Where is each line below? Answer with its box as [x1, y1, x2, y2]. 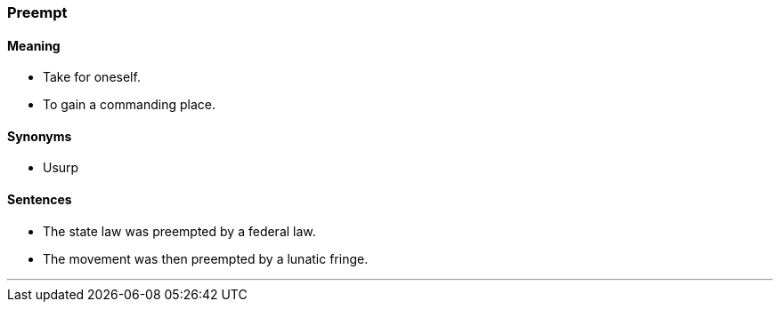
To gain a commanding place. [43, 97, 215, 113]
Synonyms [7, 128, 72, 144]
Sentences [7, 192, 72, 208]
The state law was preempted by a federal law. [43, 223, 316, 239]
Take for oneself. [43, 69, 141, 85]
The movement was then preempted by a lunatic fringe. [43, 250, 369, 266]
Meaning [7, 37, 61, 53]
